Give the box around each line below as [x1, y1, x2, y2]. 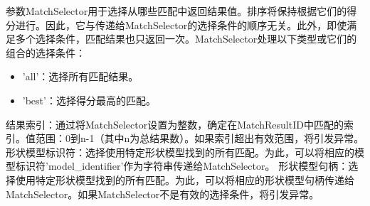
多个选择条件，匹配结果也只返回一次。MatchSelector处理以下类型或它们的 [15, 31, 357, 46]
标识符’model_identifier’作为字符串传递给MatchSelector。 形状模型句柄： [15, 158, 349, 173]
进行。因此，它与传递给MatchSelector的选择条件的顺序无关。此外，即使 [15, 17, 347, 32]
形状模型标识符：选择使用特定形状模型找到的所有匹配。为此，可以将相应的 [6, 144, 354, 159]
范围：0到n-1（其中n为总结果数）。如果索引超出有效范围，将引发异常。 [35, 131, 364, 146]
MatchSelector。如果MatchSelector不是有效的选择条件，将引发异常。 [6, 186, 319, 201]
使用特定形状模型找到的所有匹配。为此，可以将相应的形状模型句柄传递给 [15, 172, 354, 187]
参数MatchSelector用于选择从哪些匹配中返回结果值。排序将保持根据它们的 [6, 4, 347, 18]
